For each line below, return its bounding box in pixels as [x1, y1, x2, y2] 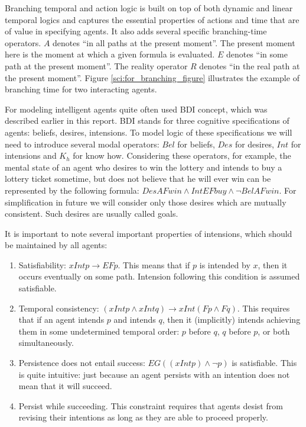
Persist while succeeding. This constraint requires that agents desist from [18, 399, 283, 412]
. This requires [237, 301, 290, 314]
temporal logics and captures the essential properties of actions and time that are [5, 13, 300, 25]
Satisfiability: [18, 258, 67, 271]
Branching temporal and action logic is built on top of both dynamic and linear [5, 2, 293, 14]
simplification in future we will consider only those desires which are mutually [5, 195, 287, 208]
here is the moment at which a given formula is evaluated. [5, 48, 215, 60]
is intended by [199, 258, 250, 271]
